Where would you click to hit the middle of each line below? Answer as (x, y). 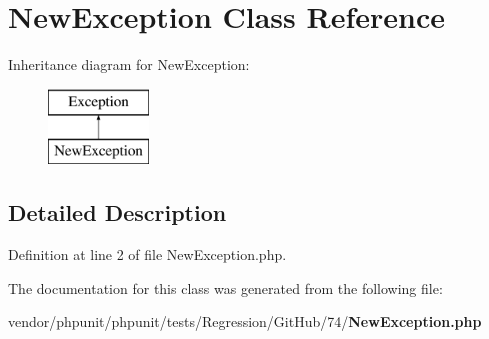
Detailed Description (117, 212)
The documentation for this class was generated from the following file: (225, 287)
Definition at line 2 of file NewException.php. (147, 254)
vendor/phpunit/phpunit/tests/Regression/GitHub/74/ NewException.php (245, 321)
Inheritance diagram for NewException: (129, 64)
